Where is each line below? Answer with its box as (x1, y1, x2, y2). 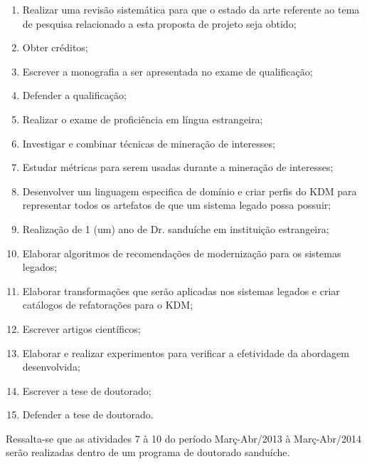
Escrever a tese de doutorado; (22, 383, 151, 398)
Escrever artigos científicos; (22, 321, 141, 336)
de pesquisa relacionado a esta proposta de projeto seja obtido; (22, 16, 297, 31)
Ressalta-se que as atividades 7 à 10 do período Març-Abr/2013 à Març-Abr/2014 (6, 431, 362, 445)
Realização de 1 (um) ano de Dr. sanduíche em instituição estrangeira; (22, 221, 329, 236)
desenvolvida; (22, 359, 80, 374)
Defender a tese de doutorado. (22, 407, 154, 422)
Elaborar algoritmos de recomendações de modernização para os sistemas (22, 245, 341, 260)
